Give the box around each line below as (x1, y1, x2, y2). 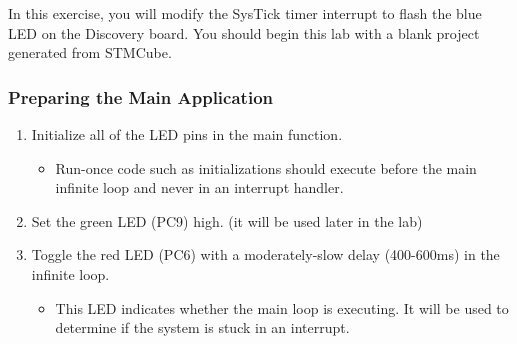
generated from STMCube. (8, 42, 172, 63)
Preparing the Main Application (8, 84, 273, 109)
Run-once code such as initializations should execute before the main (55, 157, 477, 178)
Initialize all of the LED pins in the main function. (31, 124, 343, 144)
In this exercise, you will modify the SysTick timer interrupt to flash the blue (8, 3, 482, 23)
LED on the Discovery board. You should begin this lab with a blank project (8, 22, 480, 43)
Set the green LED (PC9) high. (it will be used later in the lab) (31, 210, 423, 231)
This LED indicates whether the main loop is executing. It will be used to (55, 297, 509, 318)
